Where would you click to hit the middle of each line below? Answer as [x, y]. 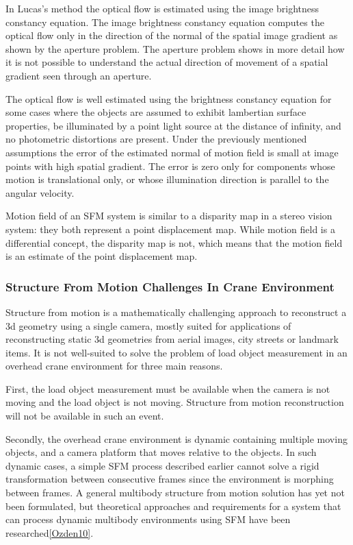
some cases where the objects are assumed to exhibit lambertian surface [156, 112]
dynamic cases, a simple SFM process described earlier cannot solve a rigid [162, 465]
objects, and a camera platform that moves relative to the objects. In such [161, 452]
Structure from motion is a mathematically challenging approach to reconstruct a [176, 312]
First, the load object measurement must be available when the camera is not [168, 388]
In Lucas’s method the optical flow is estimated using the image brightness [162, 8]
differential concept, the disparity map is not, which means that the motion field [174, 242]
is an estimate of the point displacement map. [102, 256]
